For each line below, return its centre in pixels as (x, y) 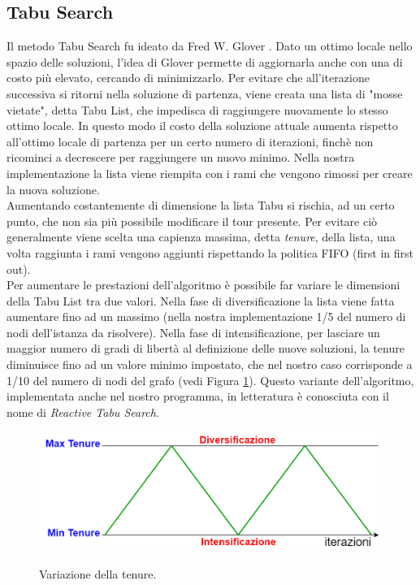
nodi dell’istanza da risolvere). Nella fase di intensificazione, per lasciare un (193, 332)
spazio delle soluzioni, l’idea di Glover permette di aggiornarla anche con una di (205, 61)
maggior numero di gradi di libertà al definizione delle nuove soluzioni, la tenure (206, 348)
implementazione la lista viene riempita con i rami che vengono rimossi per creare (210, 173)
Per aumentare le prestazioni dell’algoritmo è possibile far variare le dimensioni (204, 285)
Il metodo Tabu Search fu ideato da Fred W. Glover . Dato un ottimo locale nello (210, 46)
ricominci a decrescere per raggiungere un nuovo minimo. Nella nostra (181, 157)
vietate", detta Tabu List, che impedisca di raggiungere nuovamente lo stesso (197, 109)
